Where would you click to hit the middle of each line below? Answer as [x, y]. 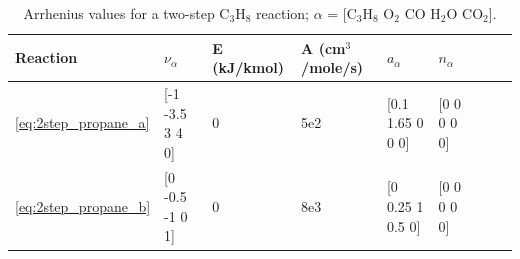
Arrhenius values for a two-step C [126, 13]
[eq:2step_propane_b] [83, 206]
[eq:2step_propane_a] [82, 122]
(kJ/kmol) [248, 67]
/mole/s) [332, 67]
